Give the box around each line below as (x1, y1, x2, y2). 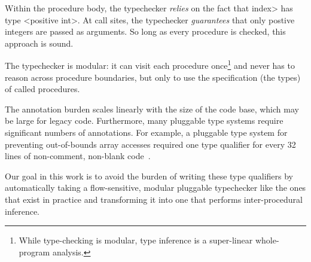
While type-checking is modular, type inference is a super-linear (19, 234, 253, 246)
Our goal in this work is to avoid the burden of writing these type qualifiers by (5, 169, 293, 182)
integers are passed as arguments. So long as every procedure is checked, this (5, 25, 286, 38)
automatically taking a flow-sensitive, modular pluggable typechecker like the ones (5, 181, 306, 194)
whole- (255, 234, 279, 246)
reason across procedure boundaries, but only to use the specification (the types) (5, 71, 301, 83)
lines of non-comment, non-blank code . (5, 150, 151, 162)
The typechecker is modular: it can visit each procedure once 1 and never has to (5, 57, 295, 72)
